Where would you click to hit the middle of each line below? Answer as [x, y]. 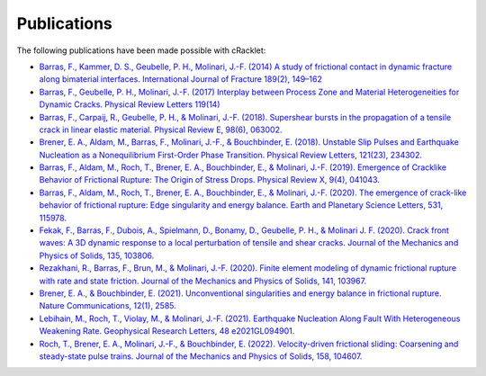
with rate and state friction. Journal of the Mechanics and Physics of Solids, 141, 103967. [203, 281]
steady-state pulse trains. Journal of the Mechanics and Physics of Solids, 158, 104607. [201, 356]
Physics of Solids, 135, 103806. [97, 255]
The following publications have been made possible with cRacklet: [141, 50]
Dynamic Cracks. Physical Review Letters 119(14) [130, 104]
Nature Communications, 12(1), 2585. [108, 306]
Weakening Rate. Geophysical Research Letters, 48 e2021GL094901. [167, 331]
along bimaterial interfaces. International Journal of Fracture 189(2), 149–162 [181, 79]
